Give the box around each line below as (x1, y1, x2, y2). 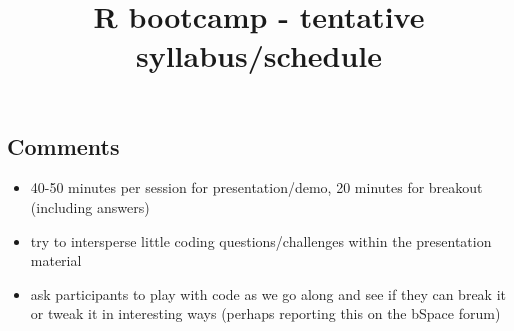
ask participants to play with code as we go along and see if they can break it (30, 283, 506, 304)
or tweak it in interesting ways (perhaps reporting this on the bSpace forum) (30, 303, 501, 324)
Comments (7, 130, 120, 161)
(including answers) (30, 196, 150, 217)
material (30, 250, 82, 271)
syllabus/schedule (135, 35, 383, 76)
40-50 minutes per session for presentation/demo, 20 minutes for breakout (30, 177, 483, 198)
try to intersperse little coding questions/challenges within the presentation (30, 230, 492, 251)
